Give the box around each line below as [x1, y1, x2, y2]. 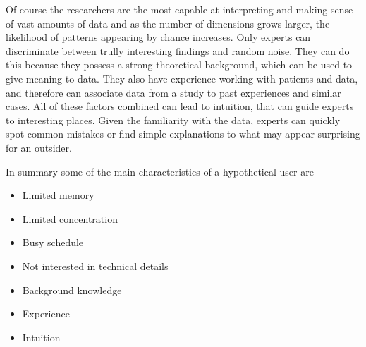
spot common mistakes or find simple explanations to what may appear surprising [6, 126, 360, 141]
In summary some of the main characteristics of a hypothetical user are [6, 164, 314, 178]
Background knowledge [22, 282, 122, 297]
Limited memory [22, 188, 94, 202]
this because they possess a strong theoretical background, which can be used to [6, 57, 353, 72]
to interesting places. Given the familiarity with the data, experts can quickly [6, 112, 341, 127]
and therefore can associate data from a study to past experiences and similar [6, 85, 341, 99]
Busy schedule [22, 235, 84, 250]
